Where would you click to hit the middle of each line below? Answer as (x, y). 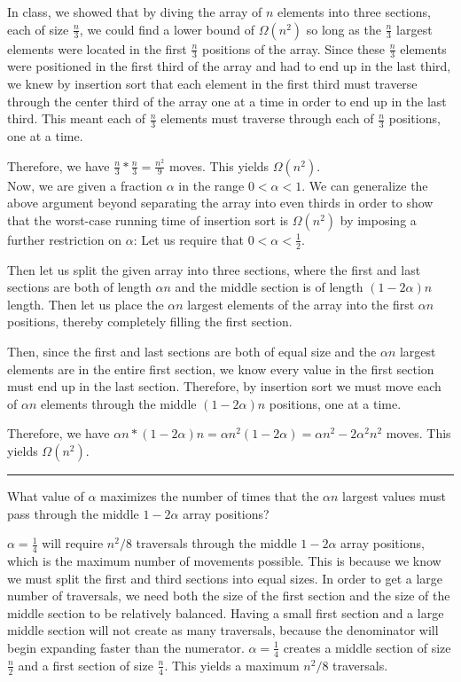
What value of (46, 495)
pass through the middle (73, 513)
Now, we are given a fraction (85, 185)
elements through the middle (118, 403)
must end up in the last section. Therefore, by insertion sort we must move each (224, 386)
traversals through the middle (216, 543)
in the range (211, 185)
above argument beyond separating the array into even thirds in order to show (220, 203)
